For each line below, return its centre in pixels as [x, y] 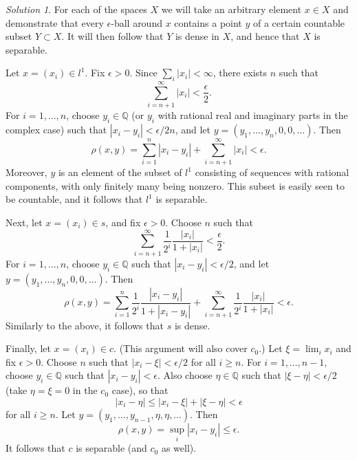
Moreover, [26, 172]
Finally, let [28, 348]
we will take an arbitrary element [231, 9]
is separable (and [111, 448]
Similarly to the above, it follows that [85, 325]
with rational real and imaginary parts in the [253, 115]
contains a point [208, 22]
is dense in [197, 36]
